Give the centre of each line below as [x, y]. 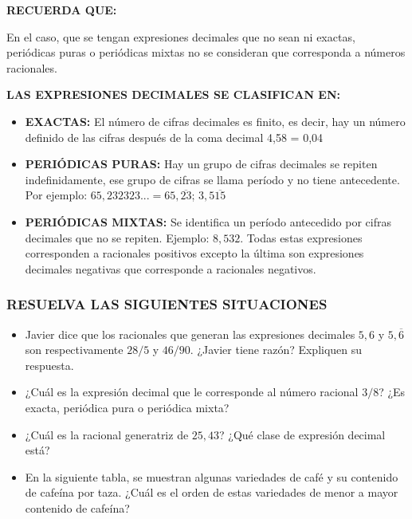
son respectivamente [74, 350]
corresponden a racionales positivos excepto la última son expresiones [194, 253]
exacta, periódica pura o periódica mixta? [127, 407]
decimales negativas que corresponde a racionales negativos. [171, 268]
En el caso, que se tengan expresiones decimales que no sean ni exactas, [181, 36]
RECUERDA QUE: [62, 10]
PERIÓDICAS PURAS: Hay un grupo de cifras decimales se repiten [201, 164]
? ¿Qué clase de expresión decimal [302, 434]
